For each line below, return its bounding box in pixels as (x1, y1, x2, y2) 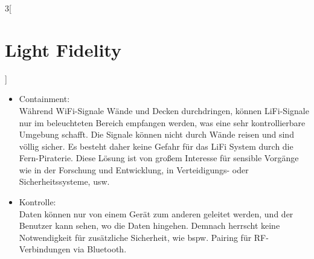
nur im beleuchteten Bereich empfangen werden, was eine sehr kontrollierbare (19, 116, 306, 129)
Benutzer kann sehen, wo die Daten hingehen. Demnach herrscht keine (19, 219, 280, 232)
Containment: (19, 92, 70, 105)
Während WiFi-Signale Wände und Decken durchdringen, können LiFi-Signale (19, 104, 309, 117)
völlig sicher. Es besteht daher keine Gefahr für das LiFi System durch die (19, 139, 293, 152)
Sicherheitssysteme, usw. (19, 175, 110, 188)
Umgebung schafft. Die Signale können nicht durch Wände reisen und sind (19, 128, 294, 141)
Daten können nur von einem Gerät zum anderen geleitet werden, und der (19, 207, 293, 220)
